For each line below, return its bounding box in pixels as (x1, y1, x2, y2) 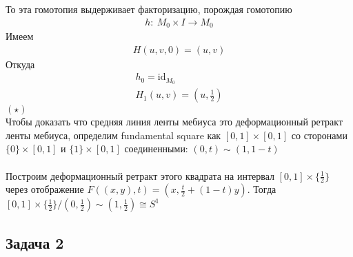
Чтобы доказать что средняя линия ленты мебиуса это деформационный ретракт (6, 114, 343, 129)
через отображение (6, 182, 84, 196)
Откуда (6, 56, 35, 71)
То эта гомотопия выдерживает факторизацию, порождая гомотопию (6, 2, 292, 16)
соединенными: (124, 141, 188, 156)
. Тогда (247, 182, 276, 196)
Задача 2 (6, 232, 64, 253)
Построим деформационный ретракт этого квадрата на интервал (6, 168, 274, 183)
